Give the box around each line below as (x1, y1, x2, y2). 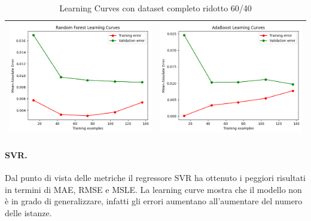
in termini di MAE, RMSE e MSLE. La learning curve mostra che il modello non (5, 183, 302, 195)
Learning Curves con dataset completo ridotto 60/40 (59, 2, 252, 14)
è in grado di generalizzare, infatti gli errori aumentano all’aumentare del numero (5, 195, 303, 207)
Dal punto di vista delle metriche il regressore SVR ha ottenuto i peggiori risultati (5, 171, 306, 184)
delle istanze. (5, 206, 52, 219)
